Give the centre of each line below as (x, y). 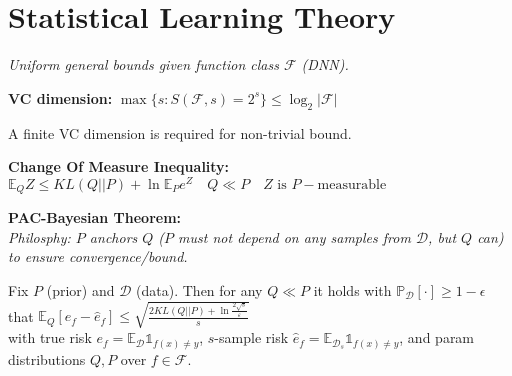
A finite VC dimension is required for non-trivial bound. (180, 132)
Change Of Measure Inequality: (119, 166)
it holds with (352, 290)
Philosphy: (39, 236)
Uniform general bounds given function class (143, 64)
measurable (352, 184)
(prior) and (80, 290)
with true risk (50, 337)
